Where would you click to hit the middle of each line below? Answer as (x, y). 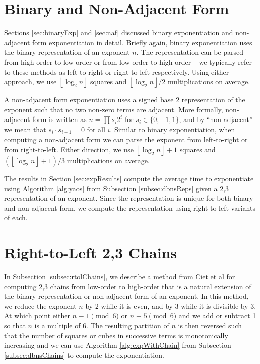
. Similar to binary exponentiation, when (173, 129)
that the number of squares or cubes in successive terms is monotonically (116, 335)
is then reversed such (210, 325)
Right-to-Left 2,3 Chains (91, 252)
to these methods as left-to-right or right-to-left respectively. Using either (117, 72)
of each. (16, 218)
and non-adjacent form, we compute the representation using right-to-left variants (130, 208)
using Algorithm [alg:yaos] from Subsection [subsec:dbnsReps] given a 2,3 (117, 188)
